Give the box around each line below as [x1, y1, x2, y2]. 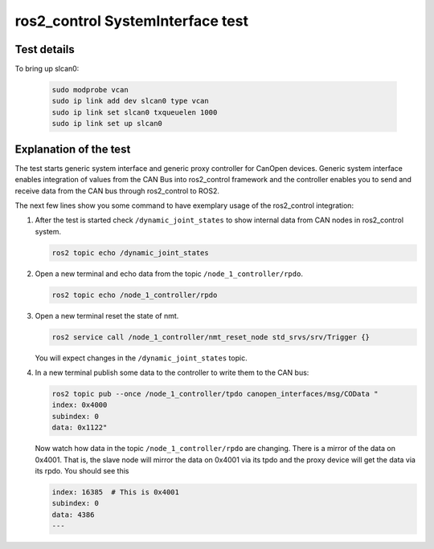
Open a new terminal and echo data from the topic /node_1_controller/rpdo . [35, 269, 303, 279]
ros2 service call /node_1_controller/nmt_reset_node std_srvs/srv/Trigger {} [51, 332, 370, 341]
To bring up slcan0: [14, 64, 80, 74]
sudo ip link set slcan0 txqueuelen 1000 [51, 108, 218, 116]
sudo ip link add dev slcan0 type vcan [51, 96, 209, 106]
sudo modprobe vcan [51, 85, 129, 95]
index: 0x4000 [51, 401, 108, 409]
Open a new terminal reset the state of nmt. [35, 311, 179, 320]
